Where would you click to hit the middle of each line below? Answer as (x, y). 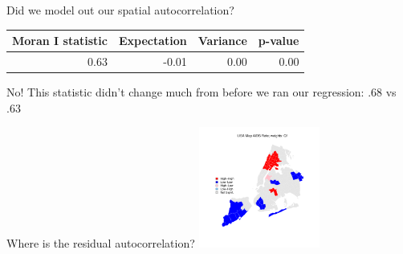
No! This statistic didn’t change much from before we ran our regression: (185, 92)
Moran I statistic (60, 41)
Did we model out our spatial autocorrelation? (120, 10)
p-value (279, 41)
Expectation (153, 41)
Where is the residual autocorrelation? (101, 243)
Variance (222, 41)
